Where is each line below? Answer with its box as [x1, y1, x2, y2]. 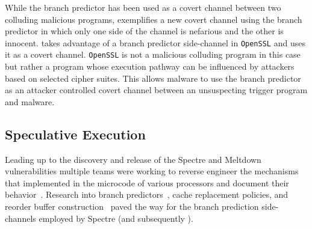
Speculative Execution [5, 124, 146, 143]
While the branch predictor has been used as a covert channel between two [5, 1, 281, 13]
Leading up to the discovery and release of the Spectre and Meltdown [5, 153, 261, 165]
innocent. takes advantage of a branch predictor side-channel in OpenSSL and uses [5, 36, 305, 49]
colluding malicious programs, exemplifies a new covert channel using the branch [5, 13, 302, 25]
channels [5, 212, 36, 224]
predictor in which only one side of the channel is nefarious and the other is [5, 25, 284, 37]
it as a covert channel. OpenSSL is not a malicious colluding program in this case [5, 48, 301, 61]
